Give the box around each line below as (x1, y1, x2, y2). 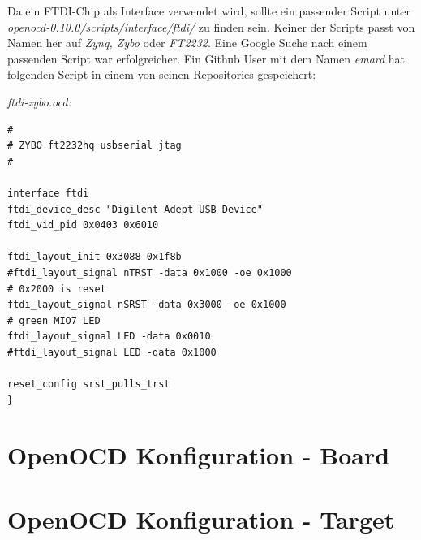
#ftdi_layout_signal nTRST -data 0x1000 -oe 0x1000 (7, 266, 292, 279)
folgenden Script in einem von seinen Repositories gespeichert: (7, 66, 316, 83)
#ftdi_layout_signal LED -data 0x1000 (7, 346, 217, 358)
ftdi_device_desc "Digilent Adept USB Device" (7, 203, 263, 215)
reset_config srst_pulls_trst (7, 378, 170, 391)
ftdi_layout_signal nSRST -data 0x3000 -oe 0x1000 (7, 299, 286, 311)
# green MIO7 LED (7, 314, 101, 326)
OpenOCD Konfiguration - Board (7, 438, 390, 472)
